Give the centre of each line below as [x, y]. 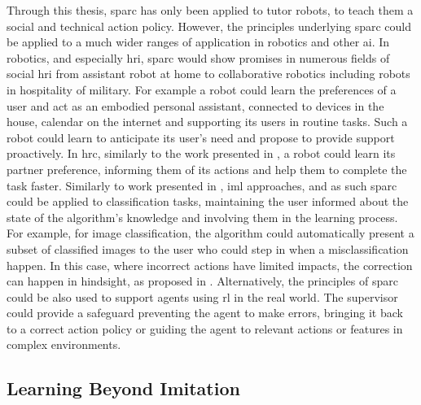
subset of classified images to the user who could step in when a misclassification [208, 248]
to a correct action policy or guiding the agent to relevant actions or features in [205, 328]
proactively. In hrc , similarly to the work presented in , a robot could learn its [201, 153]
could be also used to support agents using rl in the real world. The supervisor [202, 296]
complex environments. [64, 344]
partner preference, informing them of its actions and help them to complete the [207, 169]
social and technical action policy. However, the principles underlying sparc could [209, 26]
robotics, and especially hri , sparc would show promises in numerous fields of [198, 57]
